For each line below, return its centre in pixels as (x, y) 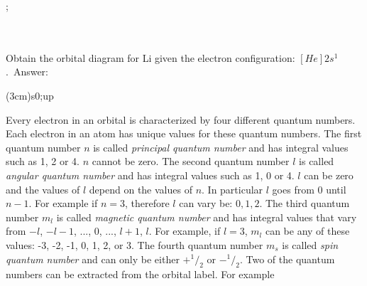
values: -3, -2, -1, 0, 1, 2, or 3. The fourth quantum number (135, 244)
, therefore (147, 203)
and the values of (43, 189)
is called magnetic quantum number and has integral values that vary (207, 217)
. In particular (232, 189)
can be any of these (307, 231)
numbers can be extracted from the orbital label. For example (140, 274)
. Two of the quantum (287, 259)
